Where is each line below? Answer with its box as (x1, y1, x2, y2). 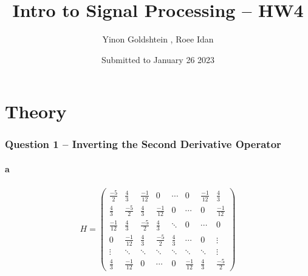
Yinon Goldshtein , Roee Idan (102, 33, 214, 45)
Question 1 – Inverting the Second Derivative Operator (5, 136, 281, 152)
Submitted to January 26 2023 (101, 53, 215, 66)
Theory (5, 99, 67, 124)
